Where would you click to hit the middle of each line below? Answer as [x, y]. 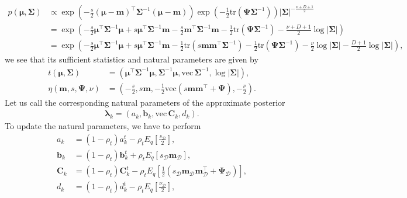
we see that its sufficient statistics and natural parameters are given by [132, 59]
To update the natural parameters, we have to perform [103, 126]
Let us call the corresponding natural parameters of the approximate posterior [145, 102]
